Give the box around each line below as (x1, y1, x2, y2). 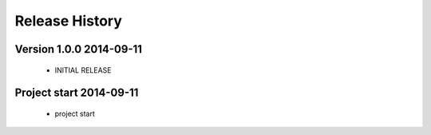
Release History (14, 12, 123, 30)
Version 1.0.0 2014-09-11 (14, 42, 143, 56)
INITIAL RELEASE (54, 65, 112, 75)
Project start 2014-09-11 (14, 86, 139, 100)
